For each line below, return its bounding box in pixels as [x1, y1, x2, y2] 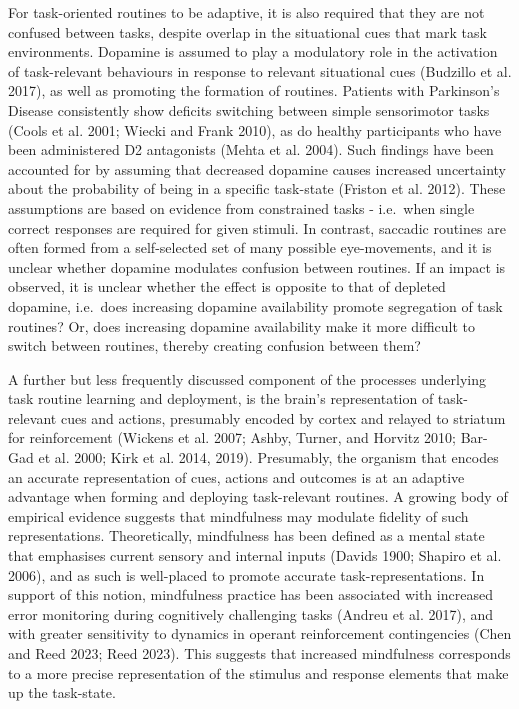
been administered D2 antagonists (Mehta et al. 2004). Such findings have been [8, 139, 494, 160]
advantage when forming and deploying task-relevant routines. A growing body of [8, 486, 508, 507]
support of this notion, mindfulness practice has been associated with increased [8, 584, 493, 605]
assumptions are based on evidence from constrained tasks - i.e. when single [8, 197, 475, 218]
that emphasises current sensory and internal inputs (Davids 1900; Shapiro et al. [8, 545, 502, 566]
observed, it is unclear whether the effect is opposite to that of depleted [8, 276, 446, 297]
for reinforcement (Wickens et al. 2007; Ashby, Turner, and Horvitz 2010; [8, 427, 457, 448]
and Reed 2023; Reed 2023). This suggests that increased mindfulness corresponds [8, 643, 511, 663]
